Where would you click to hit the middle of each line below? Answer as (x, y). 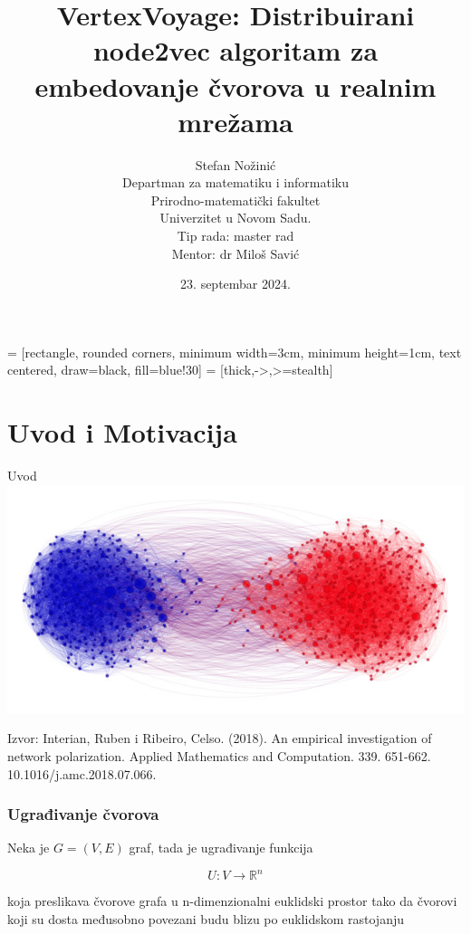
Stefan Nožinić (235, 164)
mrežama (235, 121)
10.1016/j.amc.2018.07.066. (82, 773)
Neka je (29, 848)
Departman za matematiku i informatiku (235, 182)
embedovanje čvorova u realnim (235, 86)
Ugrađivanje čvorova (83, 814)
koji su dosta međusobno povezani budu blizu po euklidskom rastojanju (206, 919)
